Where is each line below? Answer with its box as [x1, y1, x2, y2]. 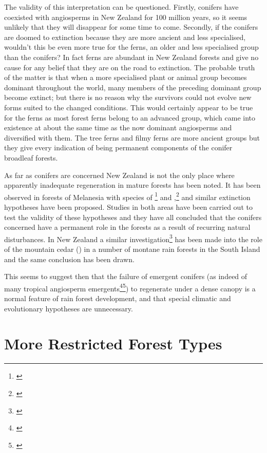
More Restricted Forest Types [4, 333, 222, 354]
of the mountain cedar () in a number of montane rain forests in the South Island [4, 243, 260, 254]
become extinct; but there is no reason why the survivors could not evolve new [4, 92, 252, 103]
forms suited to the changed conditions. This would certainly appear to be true [4, 102, 253, 112]
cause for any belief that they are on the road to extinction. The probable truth [4, 62, 255, 72]
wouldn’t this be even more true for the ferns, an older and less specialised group [4, 42, 259, 52]
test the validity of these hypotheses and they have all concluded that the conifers [4, 211, 262, 222]
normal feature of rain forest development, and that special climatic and [4, 293, 231, 303]
